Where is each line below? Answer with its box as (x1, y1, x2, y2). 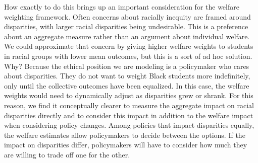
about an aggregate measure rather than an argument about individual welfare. (4, 31, 250, 41)
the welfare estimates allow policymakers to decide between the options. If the (4, 129, 245, 140)
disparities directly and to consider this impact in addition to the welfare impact (4, 110, 253, 120)
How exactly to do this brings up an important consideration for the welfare (4, 2, 239, 12)
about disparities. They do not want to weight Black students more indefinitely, (4, 70, 250, 81)
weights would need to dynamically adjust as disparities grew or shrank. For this (4, 90, 253, 101)
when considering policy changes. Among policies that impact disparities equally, (4, 120, 254, 130)
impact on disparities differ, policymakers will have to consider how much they (4, 139, 247, 150)
